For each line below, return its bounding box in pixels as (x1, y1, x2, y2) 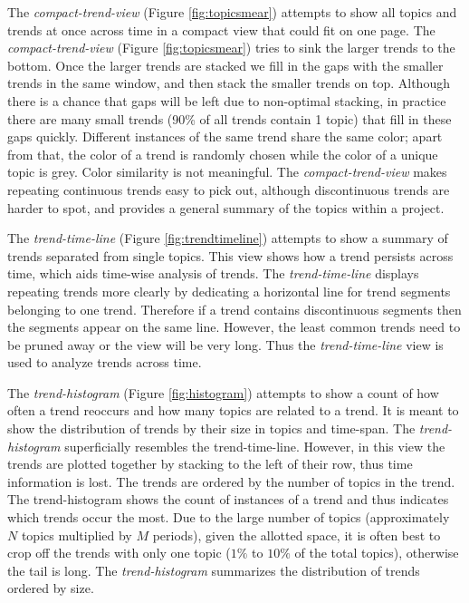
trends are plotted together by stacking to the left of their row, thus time (7, 454, 413, 473)
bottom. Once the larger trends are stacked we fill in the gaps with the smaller (7, 55, 444, 74)
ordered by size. (7, 579, 94, 598)
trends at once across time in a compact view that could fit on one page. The (7, 20, 435, 39)
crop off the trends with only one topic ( (7, 543, 231, 562)
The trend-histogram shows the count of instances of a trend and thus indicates (7, 490, 449, 509)
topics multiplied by (21, 525, 132, 544)
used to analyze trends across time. (7, 353, 202, 372)
